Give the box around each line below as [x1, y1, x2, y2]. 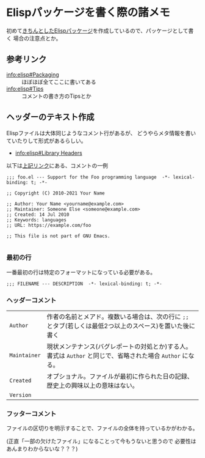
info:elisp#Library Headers [15, 149, 82, 157]
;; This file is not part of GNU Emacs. [6, 233, 111, 239]
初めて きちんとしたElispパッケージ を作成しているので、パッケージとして [6, 27, 189, 34]
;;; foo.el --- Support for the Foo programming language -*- [6, 174, 171, 180]
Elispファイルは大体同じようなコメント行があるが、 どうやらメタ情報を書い [6, 129, 196, 136]
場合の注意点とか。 [13, 34, 62, 42]
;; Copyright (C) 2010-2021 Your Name [6, 190, 105, 196]
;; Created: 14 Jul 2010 [6, 212, 70, 218]
